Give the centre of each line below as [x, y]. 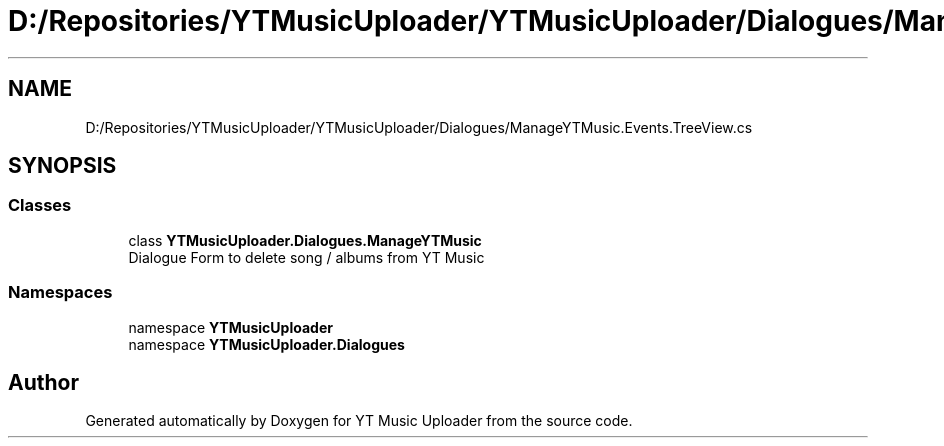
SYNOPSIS [62, 166]
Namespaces [60, 292]
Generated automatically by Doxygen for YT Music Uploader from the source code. [359, 421]
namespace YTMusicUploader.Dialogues [266, 344]
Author [43, 382]
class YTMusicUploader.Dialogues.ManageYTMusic [305, 240]
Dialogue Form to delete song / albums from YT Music [306, 257]
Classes [40, 205]
